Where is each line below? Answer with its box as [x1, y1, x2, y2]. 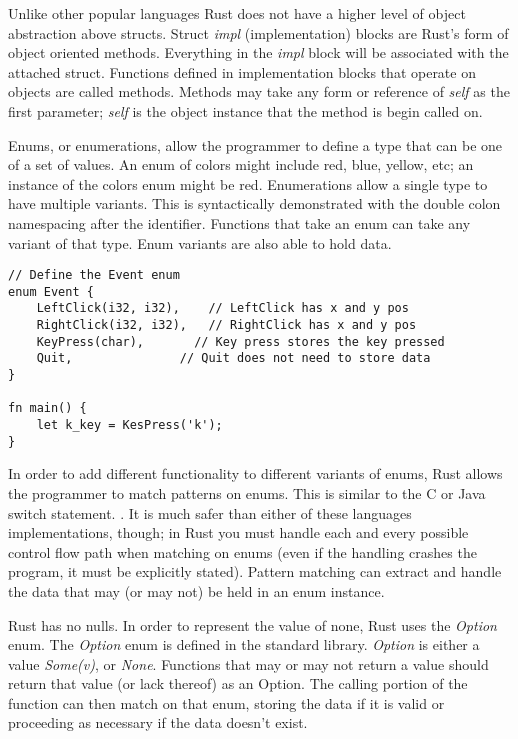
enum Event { [8, 284, 94, 299]
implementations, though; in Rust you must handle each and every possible [8, 522, 469, 543]
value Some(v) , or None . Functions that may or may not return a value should [8, 653, 489, 674]
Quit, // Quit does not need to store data [36, 351, 431, 366]
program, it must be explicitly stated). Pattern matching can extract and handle [8, 561, 502, 582]
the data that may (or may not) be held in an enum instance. [8, 580, 385, 601]
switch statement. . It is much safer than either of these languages [8, 502, 412, 523]
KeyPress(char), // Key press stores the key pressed [36, 334, 445, 349]
